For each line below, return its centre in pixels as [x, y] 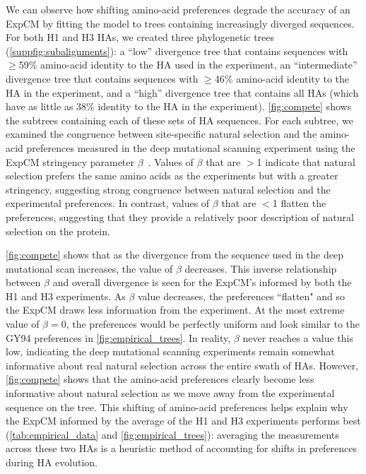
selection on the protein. [58, 231]
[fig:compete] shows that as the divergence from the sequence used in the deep [175, 255]
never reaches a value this [298, 337]
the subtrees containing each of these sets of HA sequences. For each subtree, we [179, 120]
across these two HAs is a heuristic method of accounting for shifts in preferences [182, 448]
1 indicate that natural [306, 161]
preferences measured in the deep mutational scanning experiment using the [191, 147]
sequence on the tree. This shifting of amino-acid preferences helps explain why [177, 407]
